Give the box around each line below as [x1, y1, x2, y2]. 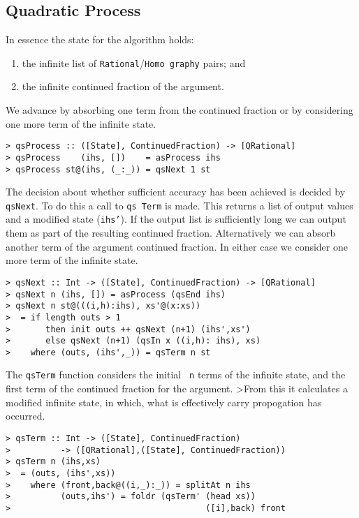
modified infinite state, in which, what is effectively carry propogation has [6, 394, 322, 409]
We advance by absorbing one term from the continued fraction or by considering [6, 103, 353, 117]
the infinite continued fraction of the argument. [22, 79, 224, 94]
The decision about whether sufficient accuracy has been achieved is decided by [6, 184, 346, 199]
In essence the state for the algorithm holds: [6, 32, 194, 47]
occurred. [6, 408, 45, 423]
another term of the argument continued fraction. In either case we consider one [6, 239, 348, 253]
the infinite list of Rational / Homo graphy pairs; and [22, 55, 246, 70]
